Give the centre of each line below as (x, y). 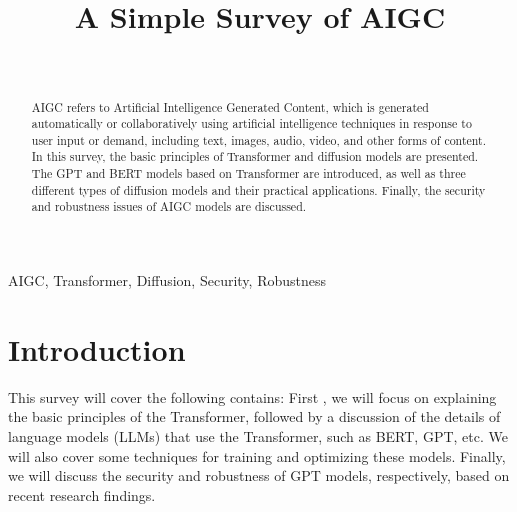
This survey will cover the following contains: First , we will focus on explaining (252, 396)
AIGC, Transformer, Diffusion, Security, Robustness (167, 280)
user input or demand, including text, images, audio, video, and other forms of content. (258, 139)
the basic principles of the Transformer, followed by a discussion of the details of (254, 416)
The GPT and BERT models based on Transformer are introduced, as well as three (248, 173)
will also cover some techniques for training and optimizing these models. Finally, (257, 455)
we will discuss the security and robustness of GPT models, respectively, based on (259, 475)
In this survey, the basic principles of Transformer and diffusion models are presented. (255, 156)
